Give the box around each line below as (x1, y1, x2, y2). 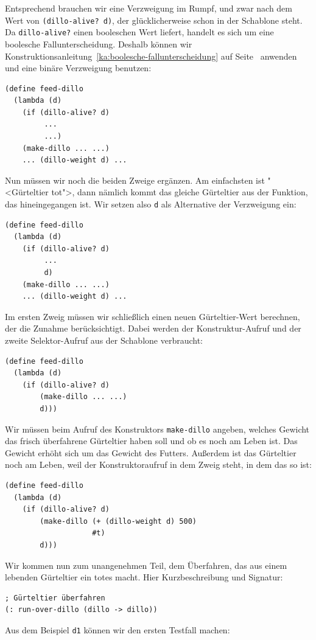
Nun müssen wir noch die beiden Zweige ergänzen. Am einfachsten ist (5, 173, 265, 186)
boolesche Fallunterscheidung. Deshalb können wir (5, 37, 192, 50)
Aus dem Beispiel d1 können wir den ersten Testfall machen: (5, 623, 230, 636)
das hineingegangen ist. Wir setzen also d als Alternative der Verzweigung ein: (5, 198, 297, 210)
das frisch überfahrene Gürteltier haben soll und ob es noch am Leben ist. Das (5, 434, 298, 447)
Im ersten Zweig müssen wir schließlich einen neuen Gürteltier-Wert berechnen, (5, 310, 300, 322)
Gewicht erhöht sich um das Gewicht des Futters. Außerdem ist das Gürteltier (5, 446, 297, 459)
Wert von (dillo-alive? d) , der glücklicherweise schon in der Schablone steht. (5, 13, 303, 26)
